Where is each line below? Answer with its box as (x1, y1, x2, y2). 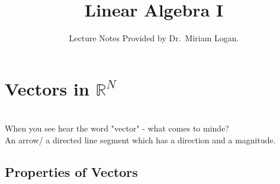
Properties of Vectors (5, 162, 138, 180)
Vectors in (5, 76, 89, 100)
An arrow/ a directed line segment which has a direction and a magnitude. (5, 133, 276, 146)
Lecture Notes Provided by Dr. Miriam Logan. (69, 32, 239, 44)
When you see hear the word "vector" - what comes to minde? (5, 122, 229, 134)
